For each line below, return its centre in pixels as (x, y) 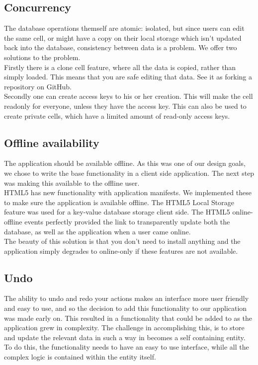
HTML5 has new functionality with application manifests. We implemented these (128, 192)
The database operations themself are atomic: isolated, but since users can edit (124, 28)
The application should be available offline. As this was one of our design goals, (125, 163)
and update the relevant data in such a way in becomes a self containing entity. (125, 337)
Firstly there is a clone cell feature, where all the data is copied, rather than (120, 67)
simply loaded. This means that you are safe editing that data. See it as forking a (128, 77)
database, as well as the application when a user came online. (97, 231)
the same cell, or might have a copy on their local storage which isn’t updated (123, 37)
